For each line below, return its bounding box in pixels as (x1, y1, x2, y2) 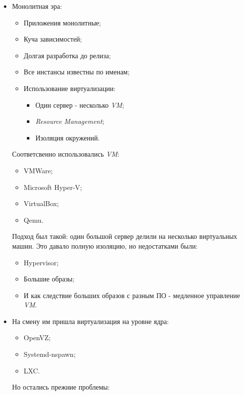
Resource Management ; (35, 116, 105, 126)
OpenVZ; (23, 332, 51, 343)
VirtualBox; (23, 198, 59, 209)
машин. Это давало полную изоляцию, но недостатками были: (12, 240, 198, 251)
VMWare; (23, 165, 53, 175)
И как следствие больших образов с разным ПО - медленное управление (23, 290, 240, 300)
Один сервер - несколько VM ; (35, 99, 124, 110)
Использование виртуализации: (23, 83, 116, 93)
